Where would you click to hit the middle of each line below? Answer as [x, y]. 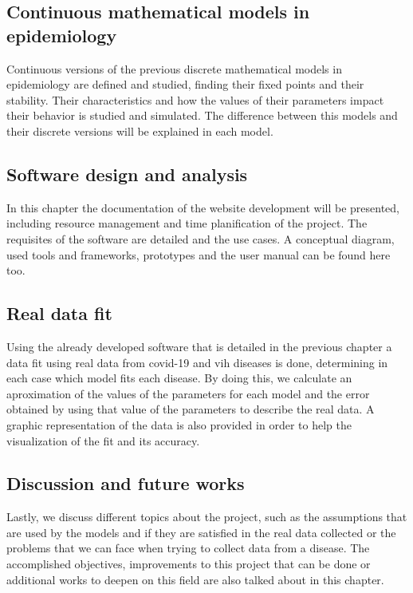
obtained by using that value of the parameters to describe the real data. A [191, 409]
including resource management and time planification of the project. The [187, 223]
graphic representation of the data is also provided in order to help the [179, 424]
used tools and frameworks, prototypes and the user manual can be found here [199, 254]
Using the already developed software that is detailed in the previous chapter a [199, 346]
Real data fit [59, 313]
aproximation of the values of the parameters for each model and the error [188, 393]
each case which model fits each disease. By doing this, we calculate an [179, 378]
